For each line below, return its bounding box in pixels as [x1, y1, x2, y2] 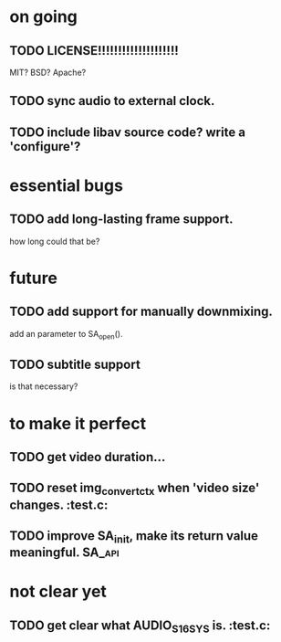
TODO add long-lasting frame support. [9, 212, 234, 227]
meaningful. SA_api [9, 545, 120, 561]
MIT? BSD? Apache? [9, 67, 87, 78]
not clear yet [9, 582, 108, 602]
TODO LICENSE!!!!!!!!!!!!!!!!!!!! [9, 43, 180, 58]
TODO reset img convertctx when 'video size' [9, 480, 260, 499]
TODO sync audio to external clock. [9, 93, 215, 109]
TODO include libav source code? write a [9, 124, 246, 140]
